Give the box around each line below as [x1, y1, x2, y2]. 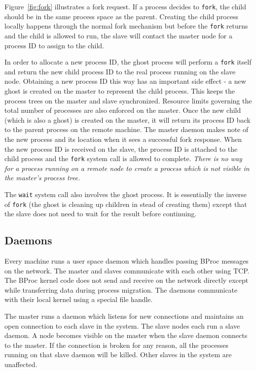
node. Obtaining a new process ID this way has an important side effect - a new [4, 76, 246, 86]
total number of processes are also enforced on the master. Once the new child [4, 105, 241, 115]
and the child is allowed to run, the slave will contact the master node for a [4, 30, 232, 40]
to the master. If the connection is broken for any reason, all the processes [4, 339, 229, 350]
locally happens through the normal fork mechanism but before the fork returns [4, 21, 248, 31]
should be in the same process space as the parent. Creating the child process [4, 11, 238, 21]
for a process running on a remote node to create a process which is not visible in [4, 163, 250, 173]
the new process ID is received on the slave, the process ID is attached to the [4, 143, 238, 154]
